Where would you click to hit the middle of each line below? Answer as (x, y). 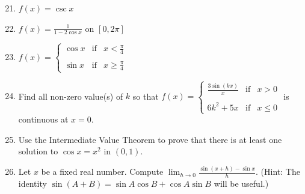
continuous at (43, 119)
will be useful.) (241, 183)
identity (32, 183)
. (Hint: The (278, 171)
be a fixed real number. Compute (102, 171)
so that (146, 96)
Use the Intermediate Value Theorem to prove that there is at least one (150, 139)
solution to (38, 151)
